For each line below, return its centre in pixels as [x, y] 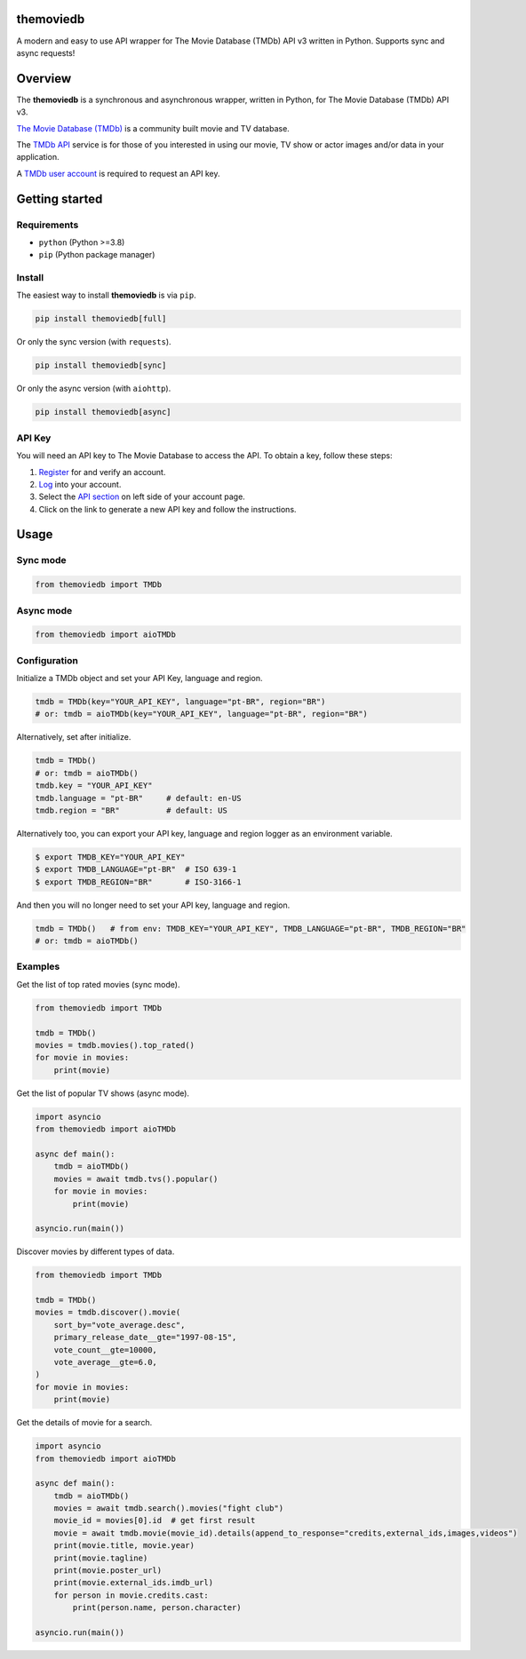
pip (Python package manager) [97, 255]
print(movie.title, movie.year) [124, 1546]
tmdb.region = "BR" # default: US [131, 811]
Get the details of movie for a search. [84, 1423]
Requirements [48, 225]
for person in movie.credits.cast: [131, 1595]
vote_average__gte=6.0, [105, 1362]
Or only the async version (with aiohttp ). [94, 389]
